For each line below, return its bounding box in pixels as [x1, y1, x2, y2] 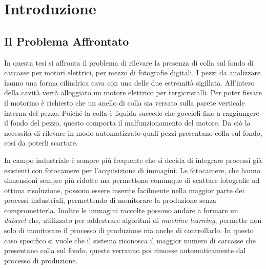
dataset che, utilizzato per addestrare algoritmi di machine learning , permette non [4, 215, 262, 225]
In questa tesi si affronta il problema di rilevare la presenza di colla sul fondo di [4, 57, 254, 68]
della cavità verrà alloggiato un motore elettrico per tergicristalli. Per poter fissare [4, 87, 262, 98]
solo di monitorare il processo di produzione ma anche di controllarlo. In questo [4, 225, 254, 236]
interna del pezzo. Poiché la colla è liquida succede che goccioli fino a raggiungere [4, 107, 259, 118]
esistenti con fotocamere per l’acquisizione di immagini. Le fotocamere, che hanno [4, 164, 260, 175]
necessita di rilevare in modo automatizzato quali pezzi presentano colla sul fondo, [4, 127, 262, 138]
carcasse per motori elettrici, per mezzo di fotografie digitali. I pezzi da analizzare [4, 67, 261, 78]
